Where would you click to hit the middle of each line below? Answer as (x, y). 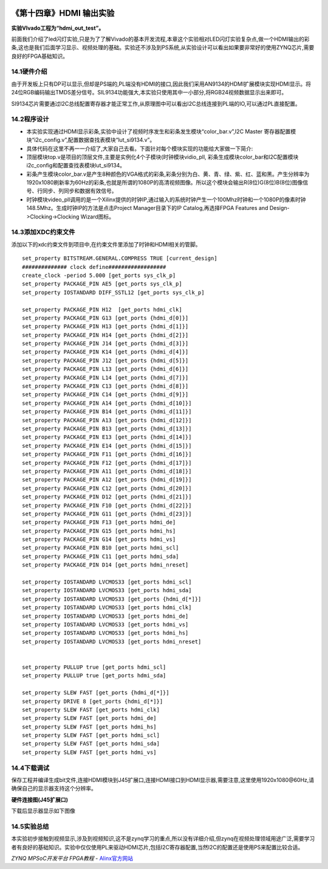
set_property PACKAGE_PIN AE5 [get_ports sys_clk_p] (102, 284)
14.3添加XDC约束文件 (43, 232)
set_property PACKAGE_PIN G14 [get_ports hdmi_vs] (99, 539)
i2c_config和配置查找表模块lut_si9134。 (76, 166)
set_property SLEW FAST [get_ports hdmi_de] (90, 718)
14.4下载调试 (30, 768)
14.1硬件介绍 (29, 72)
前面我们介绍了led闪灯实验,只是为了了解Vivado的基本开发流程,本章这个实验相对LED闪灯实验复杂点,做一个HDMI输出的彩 (160, 39)
